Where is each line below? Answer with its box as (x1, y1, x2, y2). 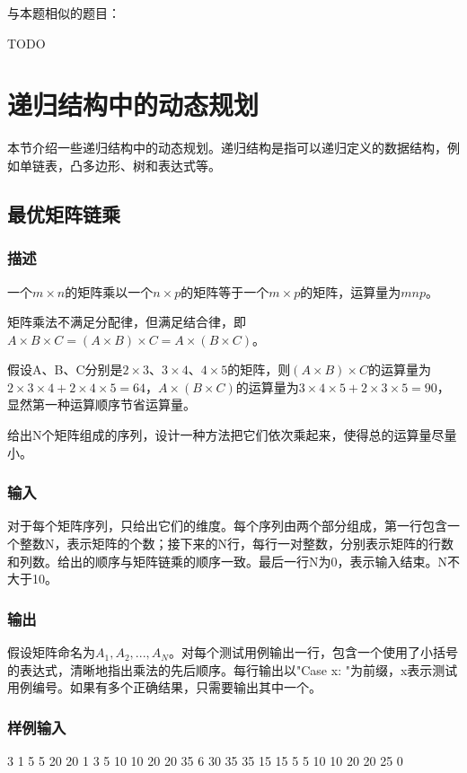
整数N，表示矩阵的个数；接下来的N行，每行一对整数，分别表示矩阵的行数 (19, 534, 454, 553)
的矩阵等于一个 (181, 282, 269, 301)
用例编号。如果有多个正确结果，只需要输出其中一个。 (7, 678, 322, 697)
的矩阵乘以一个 (65, 282, 154, 301)
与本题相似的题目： (7, 4, 120, 22)
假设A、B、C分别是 (7, 360, 123, 379)
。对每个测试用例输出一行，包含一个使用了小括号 (168, 643, 458, 662)
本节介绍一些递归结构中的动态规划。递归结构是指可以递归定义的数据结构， (7, 138, 447, 157)
